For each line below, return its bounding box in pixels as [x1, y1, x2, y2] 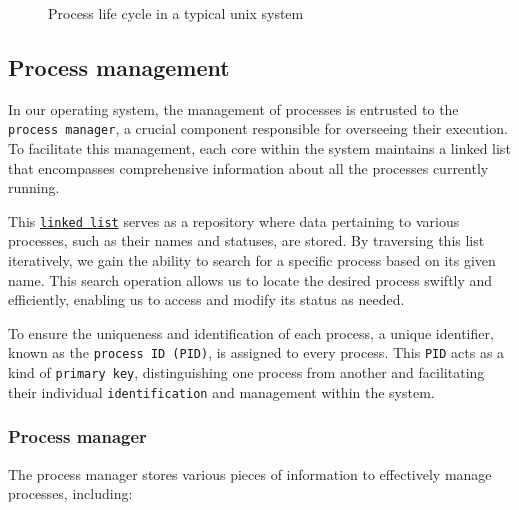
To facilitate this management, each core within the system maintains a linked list [8, 138, 511, 159]
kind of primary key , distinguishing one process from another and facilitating [8, 362, 485, 383]
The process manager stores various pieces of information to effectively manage [8, 463, 492, 484]
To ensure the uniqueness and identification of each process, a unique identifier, [8, 322, 494, 343]
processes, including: [8, 483, 133, 504]
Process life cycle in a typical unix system [48, 3, 304, 23]
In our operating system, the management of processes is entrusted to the [8, 98, 459, 119]
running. [8, 177, 60, 198]
